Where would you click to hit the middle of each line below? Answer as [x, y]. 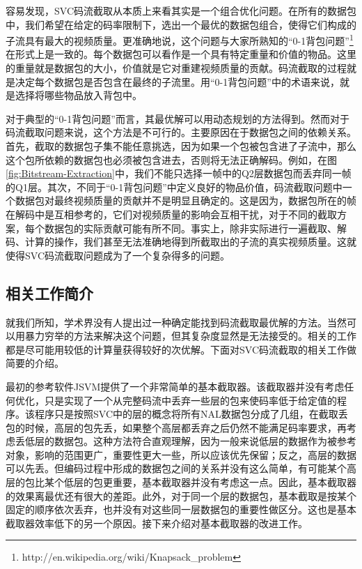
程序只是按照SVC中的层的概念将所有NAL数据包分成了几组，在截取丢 [191, 414]
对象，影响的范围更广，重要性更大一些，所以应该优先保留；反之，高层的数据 [181, 454]
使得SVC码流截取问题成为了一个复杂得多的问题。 [118, 255]
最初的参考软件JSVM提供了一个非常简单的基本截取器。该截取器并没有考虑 [175, 386]
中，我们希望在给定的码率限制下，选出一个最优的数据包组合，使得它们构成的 [181, 24]
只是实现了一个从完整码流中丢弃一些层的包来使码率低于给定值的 [190, 400]
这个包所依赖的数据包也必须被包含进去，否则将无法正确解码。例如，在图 [171, 159]
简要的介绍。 [35, 363]
